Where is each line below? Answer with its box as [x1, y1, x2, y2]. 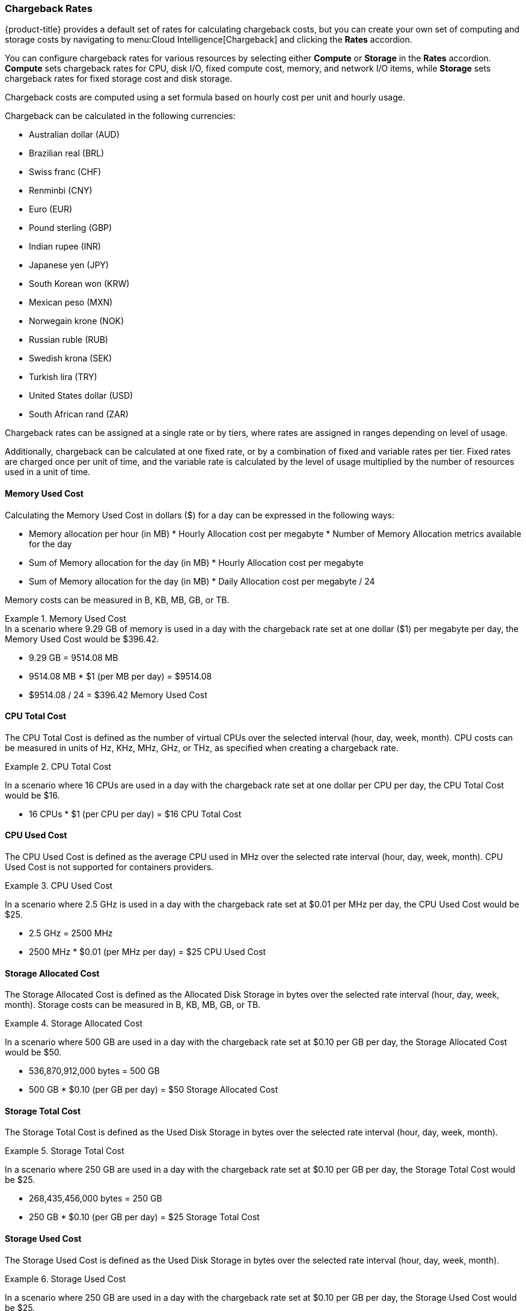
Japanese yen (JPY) [29, 260, 109, 271]
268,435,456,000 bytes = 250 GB [29, 1193, 162, 1204]
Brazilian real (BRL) [29, 148, 105, 159]
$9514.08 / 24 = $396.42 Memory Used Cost [29, 689, 207, 700]
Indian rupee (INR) [29, 241, 101, 252]
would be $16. [5, 790, 60, 800]
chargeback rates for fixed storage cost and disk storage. [5, 73, 233, 84]
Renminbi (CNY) [29, 185, 93, 196]
